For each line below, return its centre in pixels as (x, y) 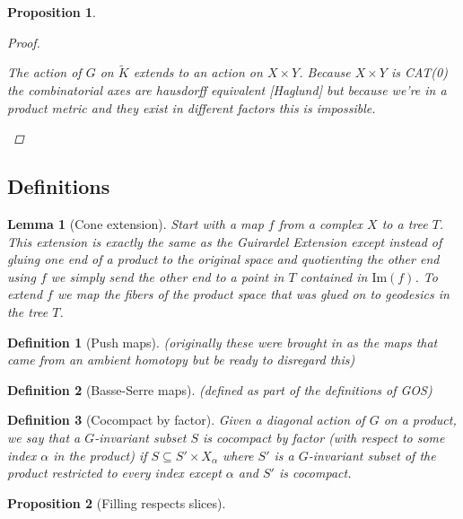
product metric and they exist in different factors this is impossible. (192, 107)
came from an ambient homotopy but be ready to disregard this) (181, 360)
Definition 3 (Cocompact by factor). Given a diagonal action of (186, 420)
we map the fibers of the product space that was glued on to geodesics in (253, 294)
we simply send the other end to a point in (167, 276)
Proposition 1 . (52, 12)
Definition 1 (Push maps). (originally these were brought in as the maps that (223, 342)
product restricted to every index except (114, 473)
